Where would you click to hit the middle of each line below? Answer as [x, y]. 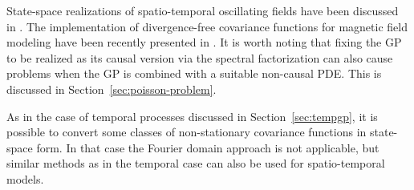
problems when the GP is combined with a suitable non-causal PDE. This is [194, 73]
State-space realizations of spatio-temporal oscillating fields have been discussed [203, 10]
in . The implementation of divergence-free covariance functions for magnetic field [207, 26]
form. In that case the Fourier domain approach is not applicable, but [208, 147]
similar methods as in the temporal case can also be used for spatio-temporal [196, 163]
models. [25, 178]
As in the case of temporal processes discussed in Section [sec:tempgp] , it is [192, 116]
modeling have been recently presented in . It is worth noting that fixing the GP [204, 42]
